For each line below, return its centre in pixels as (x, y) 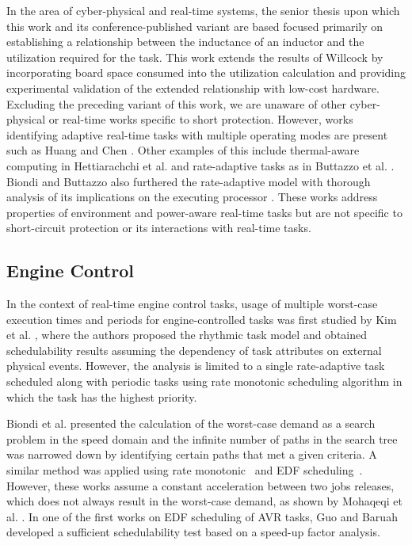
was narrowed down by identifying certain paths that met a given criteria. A (192, 454)
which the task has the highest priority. (102, 396)
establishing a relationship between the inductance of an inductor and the (185, 42)
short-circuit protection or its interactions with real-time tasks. (159, 228)
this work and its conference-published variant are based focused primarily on (195, 26)
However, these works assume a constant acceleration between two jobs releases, (200, 485)
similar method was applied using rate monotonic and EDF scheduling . (185, 470)
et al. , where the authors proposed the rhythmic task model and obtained (187, 335)
